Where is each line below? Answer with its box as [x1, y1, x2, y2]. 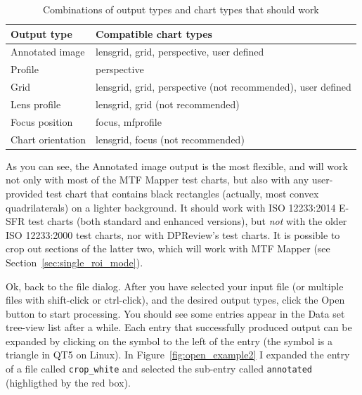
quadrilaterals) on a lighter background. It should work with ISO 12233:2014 [6, 200, 336, 214]
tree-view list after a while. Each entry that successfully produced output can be [6, 320, 352, 335]
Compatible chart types [96, 26, 212, 41]
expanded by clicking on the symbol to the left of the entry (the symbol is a [6, 333, 332, 348]
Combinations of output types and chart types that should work [42, 2, 319, 16]
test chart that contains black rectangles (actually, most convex [46, 186, 319, 200]
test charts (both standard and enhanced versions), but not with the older [27, 214, 347, 228]
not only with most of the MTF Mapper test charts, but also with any [6, 172, 309, 187]
